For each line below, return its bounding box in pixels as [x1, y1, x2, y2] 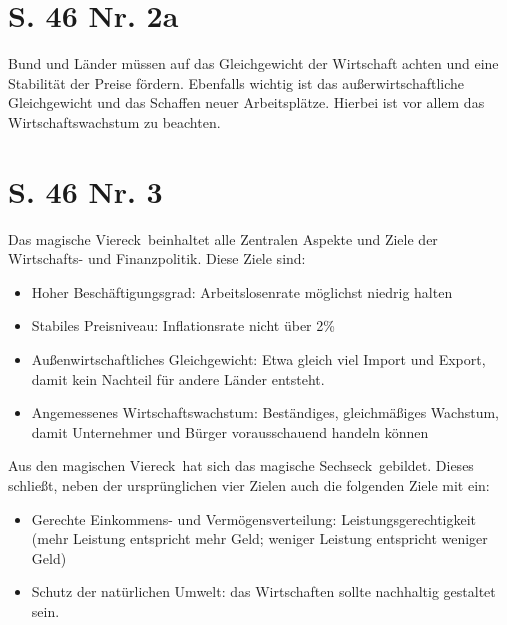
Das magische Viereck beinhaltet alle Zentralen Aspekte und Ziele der [8, 228, 438, 249]
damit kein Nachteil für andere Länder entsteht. [31, 368, 325, 389]
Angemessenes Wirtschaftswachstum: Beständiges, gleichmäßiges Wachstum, [31, 402, 500, 423]
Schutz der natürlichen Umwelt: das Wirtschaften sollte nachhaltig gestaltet [31, 581, 496, 602]
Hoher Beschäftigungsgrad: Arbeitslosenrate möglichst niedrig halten [31, 281, 453, 302]
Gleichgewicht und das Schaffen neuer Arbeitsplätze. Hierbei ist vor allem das [8, 92, 485, 113]
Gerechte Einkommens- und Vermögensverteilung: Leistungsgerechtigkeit [31, 508, 477, 529]
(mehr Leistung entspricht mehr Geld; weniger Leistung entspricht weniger [31, 528, 488, 549]
